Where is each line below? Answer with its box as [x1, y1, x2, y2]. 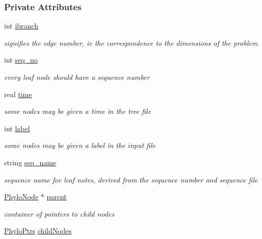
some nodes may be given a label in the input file [4, 140, 156, 151]
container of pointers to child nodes [4, 208, 115, 219]
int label [4, 123, 30, 133]
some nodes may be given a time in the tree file [4, 106, 151, 116]
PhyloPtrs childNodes [4, 225, 72, 236]
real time [4, 88, 32, 99]
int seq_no [4, 54, 38, 65]
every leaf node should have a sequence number [4, 72, 150, 82]
